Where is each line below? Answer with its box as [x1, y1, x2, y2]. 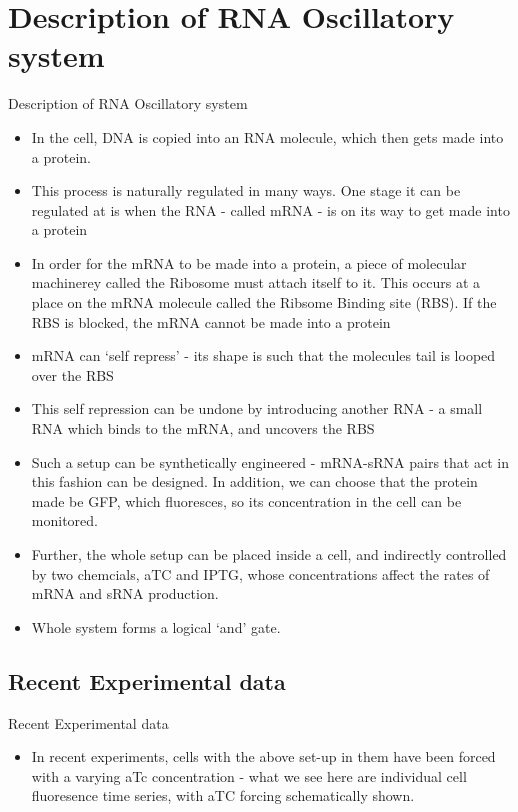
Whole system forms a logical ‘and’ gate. [31, 616, 281, 637]
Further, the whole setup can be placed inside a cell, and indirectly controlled [31, 544, 507, 564]
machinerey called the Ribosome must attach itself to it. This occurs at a [31, 272, 481, 293]
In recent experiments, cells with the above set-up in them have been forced [31, 746, 496, 767]
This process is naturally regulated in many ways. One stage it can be [31, 180, 461, 201]
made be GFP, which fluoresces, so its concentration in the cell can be [31, 490, 462, 511]
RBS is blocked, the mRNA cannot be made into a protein [31, 311, 391, 332]
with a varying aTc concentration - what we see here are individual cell [31, 765, 467, 786]
